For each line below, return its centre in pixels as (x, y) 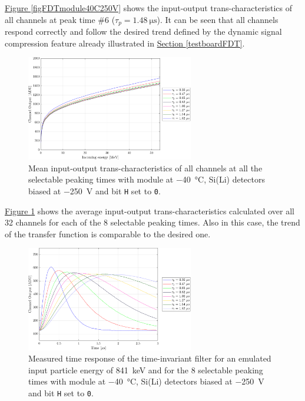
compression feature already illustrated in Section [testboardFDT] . (125, 43)
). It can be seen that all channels (218, 19)
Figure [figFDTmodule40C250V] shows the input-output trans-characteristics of (149, 8)
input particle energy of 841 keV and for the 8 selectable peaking (146, 369)
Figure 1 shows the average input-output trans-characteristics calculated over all (150, 211)
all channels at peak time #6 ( (60, 19)
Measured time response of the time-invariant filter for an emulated (150, 358)
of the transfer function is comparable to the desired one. (108, 233)
